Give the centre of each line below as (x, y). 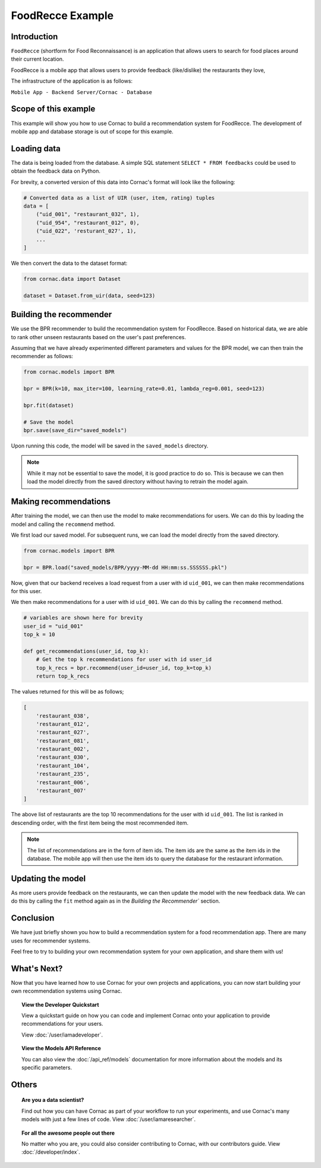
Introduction (34, 37)
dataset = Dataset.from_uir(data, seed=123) (89, 295)
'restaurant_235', (63, 774)
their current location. (37, 59)
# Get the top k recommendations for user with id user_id (124, 660)
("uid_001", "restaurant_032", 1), (88, 215)
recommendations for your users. (62, 1024)
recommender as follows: (42, 356)
